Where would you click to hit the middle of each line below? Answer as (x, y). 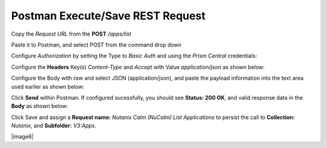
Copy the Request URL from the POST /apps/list (71, 34)
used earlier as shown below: (48, 86)
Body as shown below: (40, 106)
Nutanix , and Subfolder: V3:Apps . (54, 126)
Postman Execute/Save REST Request (108, 16)
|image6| (22, 137)
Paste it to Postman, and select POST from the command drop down (96, 45)
